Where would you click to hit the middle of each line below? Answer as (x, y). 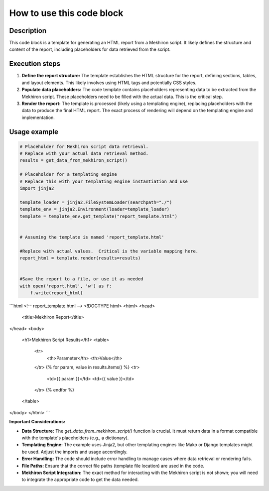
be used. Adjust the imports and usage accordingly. (75, 452)
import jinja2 (37, 188)
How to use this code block (66, 13)
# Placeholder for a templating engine (68, 175)
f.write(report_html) (57, 293)
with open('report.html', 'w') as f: (66, 286)
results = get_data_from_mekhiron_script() (74, 160)
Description (28, 31)
